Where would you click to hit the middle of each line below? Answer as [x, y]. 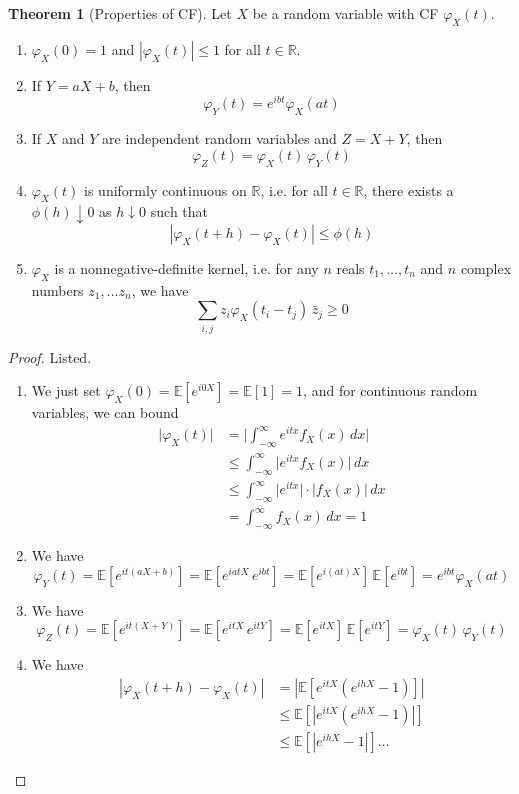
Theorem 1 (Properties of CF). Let [120, 13]
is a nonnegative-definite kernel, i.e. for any [186, 267]
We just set [66, 390]
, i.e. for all [294, 189]
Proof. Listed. [50, 356]
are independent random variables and [219, 138]
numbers [57, 289]
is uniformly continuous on [165, 189]
